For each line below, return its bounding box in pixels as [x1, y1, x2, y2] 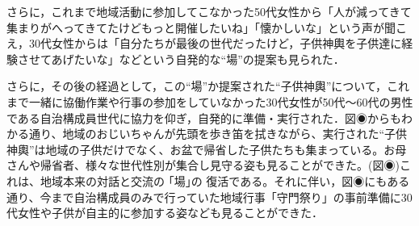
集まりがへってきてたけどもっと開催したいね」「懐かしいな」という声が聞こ [6, 19, 407, 36]
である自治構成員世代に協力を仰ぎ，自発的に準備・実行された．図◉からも [6, 109, 402, 126]
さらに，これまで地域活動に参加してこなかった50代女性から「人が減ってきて [6, 3, 412, 19]
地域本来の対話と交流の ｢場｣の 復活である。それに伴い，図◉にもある [40, 172, 410, 189]
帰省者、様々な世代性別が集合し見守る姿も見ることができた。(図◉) [40, 157, 400, 174]
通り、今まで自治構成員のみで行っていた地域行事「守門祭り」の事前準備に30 [6, 188, 413, 205]
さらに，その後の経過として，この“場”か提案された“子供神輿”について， [6, 77, 387, 94]
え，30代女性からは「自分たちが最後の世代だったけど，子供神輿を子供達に [6, 35, 402, 52]
